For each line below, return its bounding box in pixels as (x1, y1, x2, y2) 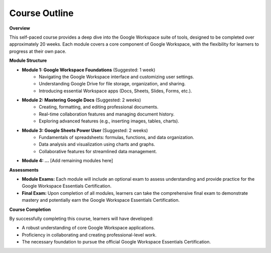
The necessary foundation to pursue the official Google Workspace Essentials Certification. (22, 239, 211, 245)
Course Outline (9, 8, 74, 19)
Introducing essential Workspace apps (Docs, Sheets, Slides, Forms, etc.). (39, 88, 192, 94)
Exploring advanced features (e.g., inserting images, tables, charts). (39, 118, 179, 124)
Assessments (9, 167, 39, 173)
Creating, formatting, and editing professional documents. (39, 104, 159, 110)
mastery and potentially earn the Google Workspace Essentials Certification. (22, 197, 180, 203)
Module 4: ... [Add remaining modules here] (22, 158, 113, 164)
